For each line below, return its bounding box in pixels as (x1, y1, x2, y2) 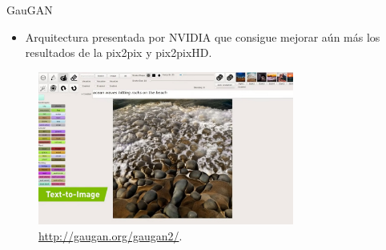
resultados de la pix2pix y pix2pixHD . (25, 44, 212, 61)
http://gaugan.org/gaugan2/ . (38, 228, 183, 244)
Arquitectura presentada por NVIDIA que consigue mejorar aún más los (25, 28, 380, 45)
